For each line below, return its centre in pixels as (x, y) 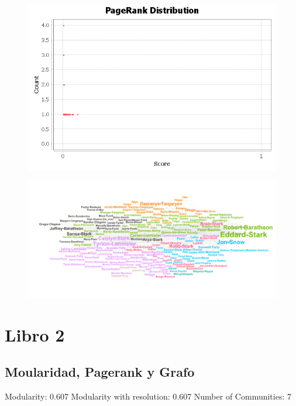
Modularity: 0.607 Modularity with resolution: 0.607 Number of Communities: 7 (148, 396)
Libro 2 (35, 334)
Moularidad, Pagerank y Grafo (100, 372)
